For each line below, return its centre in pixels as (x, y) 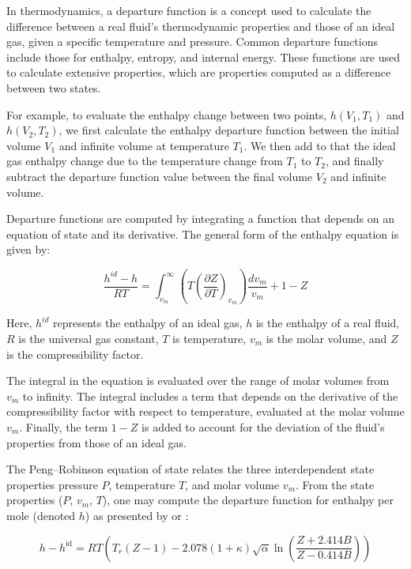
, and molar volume (232, 484)
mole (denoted (41, 515)
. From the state (335, 484)
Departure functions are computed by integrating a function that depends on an (200, 219)
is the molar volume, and (326, 338)
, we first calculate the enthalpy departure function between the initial (229, 130)
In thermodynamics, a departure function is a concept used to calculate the (189, 10)
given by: (28, 249)
